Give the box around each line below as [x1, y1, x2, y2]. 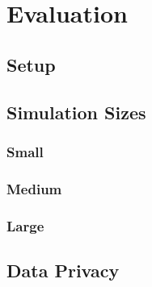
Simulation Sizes [6, 99, 146, 124]
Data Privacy [6, 257, 120, 282]
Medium [6, 178, 62, 198]
